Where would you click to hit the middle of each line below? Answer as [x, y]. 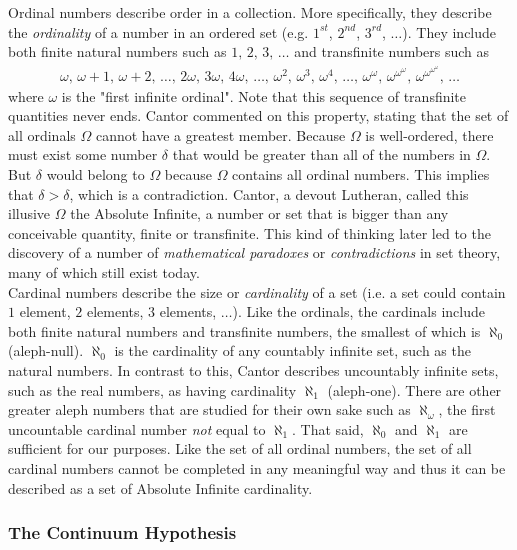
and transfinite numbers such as [392, 51]
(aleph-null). [46, 350]
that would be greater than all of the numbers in [321, 154]
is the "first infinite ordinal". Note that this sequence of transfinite [264, 95]
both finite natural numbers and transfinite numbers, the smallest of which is [244, 330]
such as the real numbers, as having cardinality [152, 389]
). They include [449, 31]
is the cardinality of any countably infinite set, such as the [292, 350]
